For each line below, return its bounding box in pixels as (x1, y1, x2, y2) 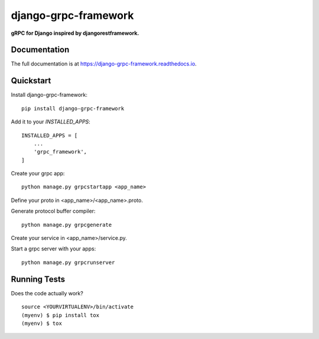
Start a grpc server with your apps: (11, 245, 96, 252)
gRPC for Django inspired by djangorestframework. (11, 30, 139, 37)
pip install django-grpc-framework (21, 105, 125, 112)
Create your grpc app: (11, 170, 65, 177)
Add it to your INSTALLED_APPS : (11, 118, 91, 125)
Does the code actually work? (11, 289, 84, 296)
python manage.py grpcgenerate (21, 221, 112, 228)
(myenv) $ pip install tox (21, 312, 100, 318)
